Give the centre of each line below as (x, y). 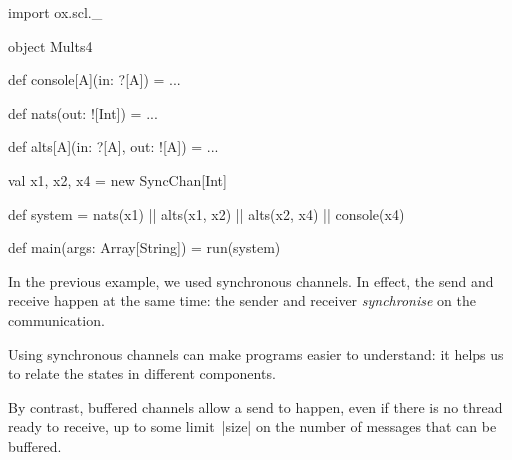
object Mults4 (50, 45)
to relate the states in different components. (142, 373)
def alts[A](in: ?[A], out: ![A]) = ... (113, 146)
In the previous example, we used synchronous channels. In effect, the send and (251, 280)
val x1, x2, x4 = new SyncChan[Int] (117, 179)
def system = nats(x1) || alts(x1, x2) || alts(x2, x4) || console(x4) (206, 213)
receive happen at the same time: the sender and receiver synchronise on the (242, 300)
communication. (56, 319)
